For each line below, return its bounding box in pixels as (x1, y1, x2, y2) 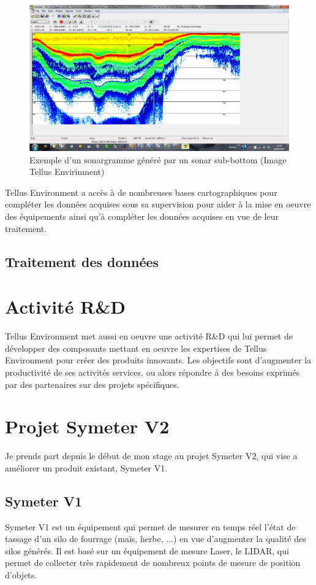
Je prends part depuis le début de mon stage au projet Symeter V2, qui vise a (5, 449, 298, 462)
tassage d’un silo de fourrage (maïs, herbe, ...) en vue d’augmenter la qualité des (5, 532, 306, 545)
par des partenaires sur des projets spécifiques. (5, 378, 179, 390)
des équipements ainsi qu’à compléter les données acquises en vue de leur (5, 210, 279, 223)
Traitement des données (5, 252, 159, 271)
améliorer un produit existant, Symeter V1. (5, 461, 168, 474)
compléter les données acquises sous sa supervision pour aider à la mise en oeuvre (5, 198, 311, 211)
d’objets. (5, 568, 37, 581)
